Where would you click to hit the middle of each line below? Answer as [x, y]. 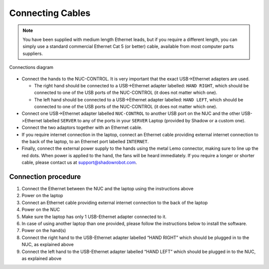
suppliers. [33, 53]
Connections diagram [31, 67]
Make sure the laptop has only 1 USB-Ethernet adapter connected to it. [94, 217]
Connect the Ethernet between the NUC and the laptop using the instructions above [108, 189]
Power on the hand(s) [44, 231]
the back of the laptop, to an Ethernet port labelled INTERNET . [85, 142]
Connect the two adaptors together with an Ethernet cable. [82, 128]
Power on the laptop [42, 196]
